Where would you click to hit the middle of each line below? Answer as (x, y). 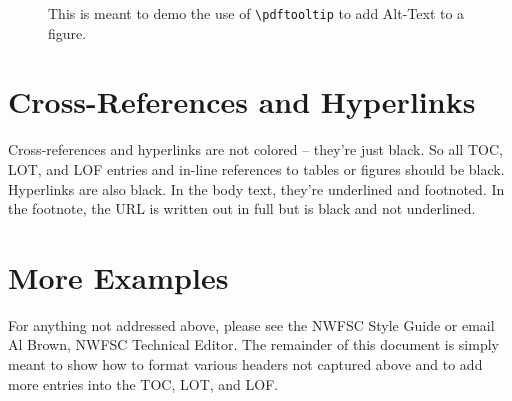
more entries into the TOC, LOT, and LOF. (143, 383)
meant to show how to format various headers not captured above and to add (245, 364)
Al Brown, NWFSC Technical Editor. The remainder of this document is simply (253, 344)
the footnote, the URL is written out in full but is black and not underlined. (242, 208)
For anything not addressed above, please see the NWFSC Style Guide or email (251, 324)
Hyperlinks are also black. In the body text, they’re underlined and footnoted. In (256, 188)
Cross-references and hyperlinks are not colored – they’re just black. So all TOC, (255, 149)
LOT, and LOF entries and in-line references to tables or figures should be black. (256, 168)
